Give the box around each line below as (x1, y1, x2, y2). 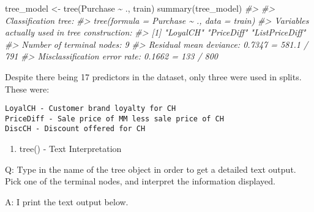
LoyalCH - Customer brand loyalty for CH (5, 104, 176, 113)
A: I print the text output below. (5, 195, 129, 208)
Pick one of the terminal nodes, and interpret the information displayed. (5, 175, 275, 187)
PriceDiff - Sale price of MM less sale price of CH (5, 114, 224, 123)
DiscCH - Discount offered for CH (5, 124, 146, 134)
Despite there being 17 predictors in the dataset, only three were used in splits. (5, 70, 302, 83)
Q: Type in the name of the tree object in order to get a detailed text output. (5, 162, 296, 175)
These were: (5, 82, 50, 95)
